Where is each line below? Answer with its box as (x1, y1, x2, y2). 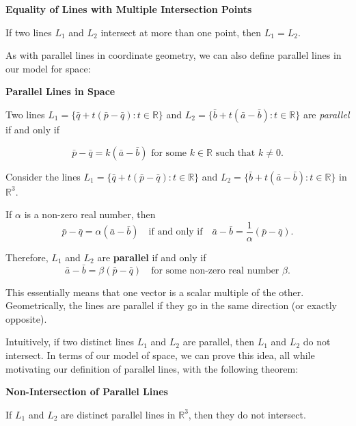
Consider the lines (5, 169, 81, 183)
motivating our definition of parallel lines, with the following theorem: (5, 361, 299, 375)
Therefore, (5, 250, 49, 264)
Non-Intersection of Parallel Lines (5, 384, 168, 399)
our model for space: (5, 61, 91, 75)
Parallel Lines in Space (5, 84, 115, 98)
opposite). (5, 311, 47, 325)
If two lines (5, 25, 52, 39)
